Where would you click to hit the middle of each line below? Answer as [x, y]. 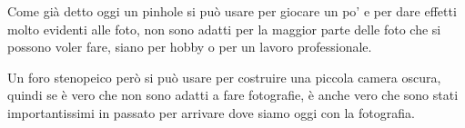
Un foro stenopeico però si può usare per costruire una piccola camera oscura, [224, 77]
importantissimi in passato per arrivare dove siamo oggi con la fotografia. [211, 112]
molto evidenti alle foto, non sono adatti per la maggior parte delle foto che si [224, 29]
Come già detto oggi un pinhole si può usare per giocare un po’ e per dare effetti [232, 11]
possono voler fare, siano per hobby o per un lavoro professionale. [190, 47]
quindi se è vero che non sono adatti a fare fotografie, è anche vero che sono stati [233, 95]
